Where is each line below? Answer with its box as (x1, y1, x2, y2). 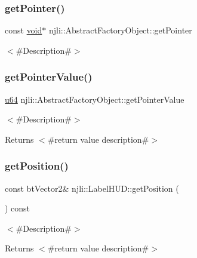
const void (5, 24, 42, 36)
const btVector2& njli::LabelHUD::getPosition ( (5, 182, 179, 194)
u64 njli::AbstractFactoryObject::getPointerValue (5, 93, 184, 105)
